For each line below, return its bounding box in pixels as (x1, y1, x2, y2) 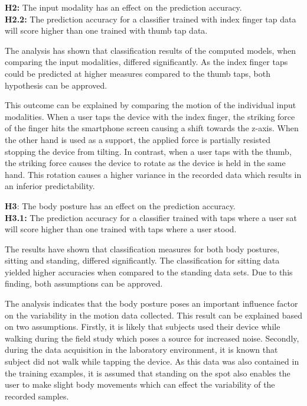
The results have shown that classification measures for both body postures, (5, 242, 280, 255)
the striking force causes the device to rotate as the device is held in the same (5, 157, 286, 169)
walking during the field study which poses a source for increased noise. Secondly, (5, 332, 299, 344)
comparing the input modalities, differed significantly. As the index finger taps (5, 56, 288, 68)
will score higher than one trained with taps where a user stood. (5, 223, 237, 235)
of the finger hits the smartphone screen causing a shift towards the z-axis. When (5, 122, 299, 134)
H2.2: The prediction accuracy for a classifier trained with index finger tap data (5, 12, 296, 25)
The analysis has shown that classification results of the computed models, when (5, 44, 296, 56)
